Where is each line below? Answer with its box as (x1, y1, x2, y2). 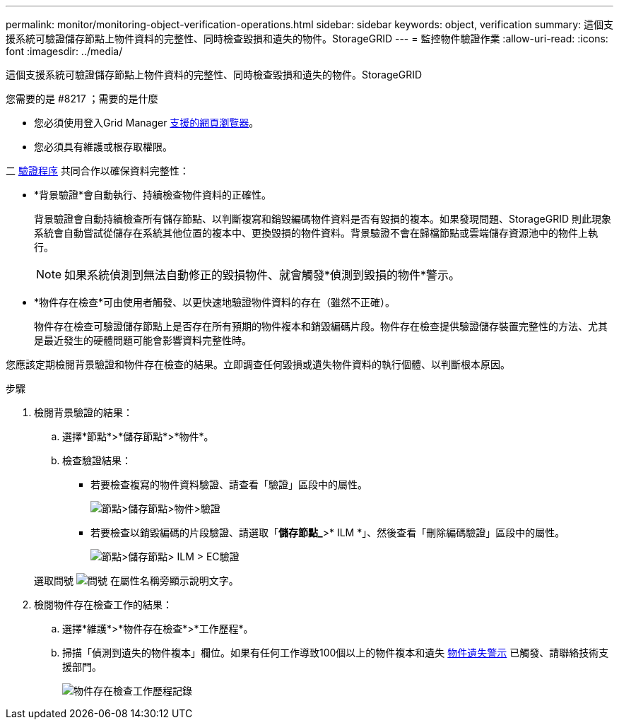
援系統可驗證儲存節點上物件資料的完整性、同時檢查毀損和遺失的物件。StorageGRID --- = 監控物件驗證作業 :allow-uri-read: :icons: (6, 33, 608, 45)
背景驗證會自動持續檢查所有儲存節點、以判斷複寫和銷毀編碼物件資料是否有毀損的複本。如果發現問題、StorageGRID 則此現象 (34, 213, 611, 225)
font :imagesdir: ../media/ (6, 45, 123, 57)
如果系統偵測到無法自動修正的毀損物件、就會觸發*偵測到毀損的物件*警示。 (64, 268, 461, 282)
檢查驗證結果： (62, 454, 131, 466)
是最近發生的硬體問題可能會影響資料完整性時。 (34, 334, 252, 346)
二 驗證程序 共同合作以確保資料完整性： (6, 165, 189, 177)
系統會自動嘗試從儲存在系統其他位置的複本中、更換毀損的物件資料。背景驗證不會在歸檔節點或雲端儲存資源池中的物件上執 (34, 227, 598, 239)
